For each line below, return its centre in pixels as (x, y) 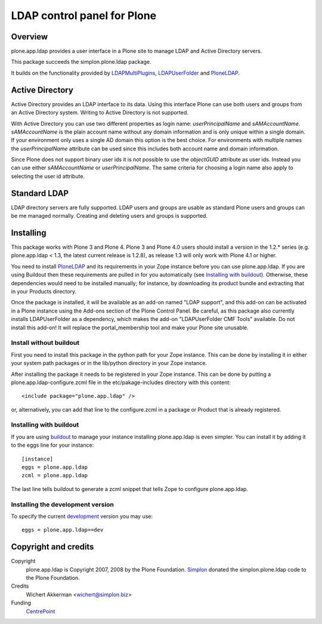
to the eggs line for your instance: (52, 445)
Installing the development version (63, 504)
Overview (30, 37)
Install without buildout (45, 343)
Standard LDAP (40, 193)
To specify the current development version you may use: (82, 516)
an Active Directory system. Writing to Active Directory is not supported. (100, 113)
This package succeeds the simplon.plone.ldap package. (81, 62)
